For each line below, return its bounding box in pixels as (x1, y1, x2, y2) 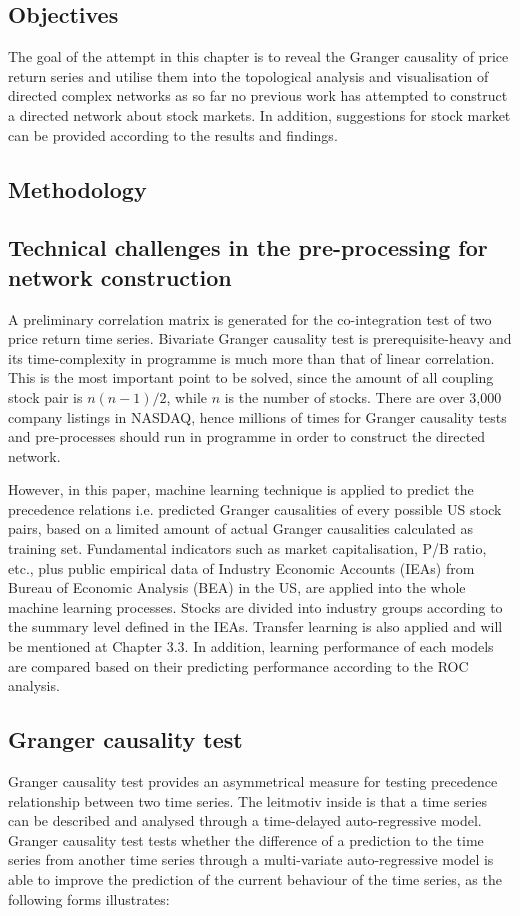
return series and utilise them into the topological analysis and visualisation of (8, 65, 489, 86)
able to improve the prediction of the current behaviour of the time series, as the (8, 869, 502, 889)
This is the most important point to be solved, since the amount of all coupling (8, 367, 494, 388)
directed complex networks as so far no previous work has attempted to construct (8, 85, 508, 106)
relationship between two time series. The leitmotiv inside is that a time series (8, 790, 487, 811)
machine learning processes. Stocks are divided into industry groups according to (8, 596, 503, 617)
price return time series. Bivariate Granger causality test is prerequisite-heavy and (8, 328, 512, 349)
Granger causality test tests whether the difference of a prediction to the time (8, 829, 484, 850)
